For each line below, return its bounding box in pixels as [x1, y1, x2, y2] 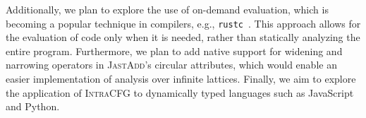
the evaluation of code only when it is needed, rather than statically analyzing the [6, 30, 360, 45]
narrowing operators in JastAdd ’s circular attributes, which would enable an [6, 57, 337, 72]
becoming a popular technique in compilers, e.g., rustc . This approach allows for [6, 16, 361, 30]
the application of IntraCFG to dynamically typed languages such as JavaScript [6, 85, 354, 100]
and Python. [6, 99, 60, 114]
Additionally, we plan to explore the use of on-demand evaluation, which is [6, 2, 329, 16]
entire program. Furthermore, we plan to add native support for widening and [6, 43, 343, 58]
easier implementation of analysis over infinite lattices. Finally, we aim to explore [6, 71, 356, 86]
